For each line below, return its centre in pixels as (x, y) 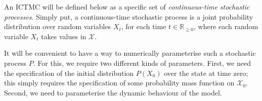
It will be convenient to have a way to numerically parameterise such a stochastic (130, 53)
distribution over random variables (58, 26)
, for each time (144, 26)
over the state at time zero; (206, 73)
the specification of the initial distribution (69, 73)
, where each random (226, 26)
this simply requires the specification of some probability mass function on (119, 83)
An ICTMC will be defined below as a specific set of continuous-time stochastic (127, 7)
